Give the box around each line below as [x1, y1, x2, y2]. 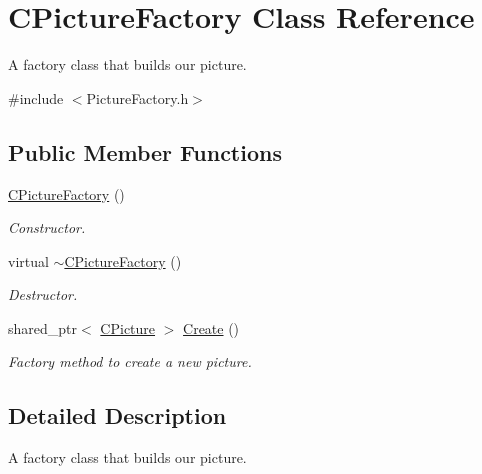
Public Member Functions [8, 136, 282, 167]
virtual [8, 250, 49, 271]
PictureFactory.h [86, 87, 189, 108]
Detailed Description [8, 400, 227, 431]
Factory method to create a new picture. [8, 351, 252, 372]
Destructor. [8, 284, 78, 305]
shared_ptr [8, 317, 78, 338]
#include [8, 87, 64, 108]
